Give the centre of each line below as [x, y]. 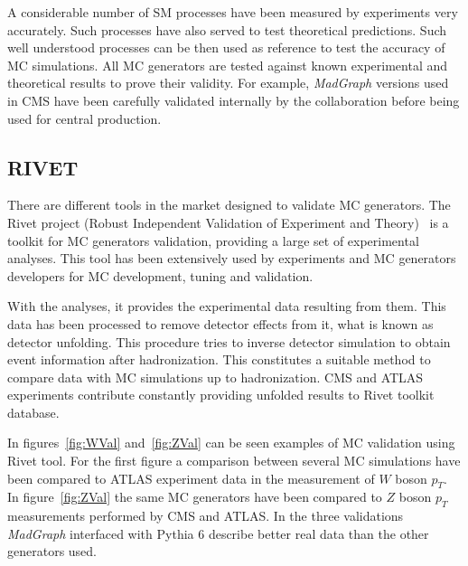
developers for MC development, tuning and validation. [160, 275]
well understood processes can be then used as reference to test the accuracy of [226, 47]
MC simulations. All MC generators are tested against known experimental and [228, 65]
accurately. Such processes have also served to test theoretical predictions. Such [227, 29]
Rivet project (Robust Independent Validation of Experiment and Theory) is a [228, 222]
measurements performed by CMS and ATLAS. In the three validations [206, 516]
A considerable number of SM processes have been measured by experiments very [233, 12]
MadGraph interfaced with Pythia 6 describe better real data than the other [218, 533]
